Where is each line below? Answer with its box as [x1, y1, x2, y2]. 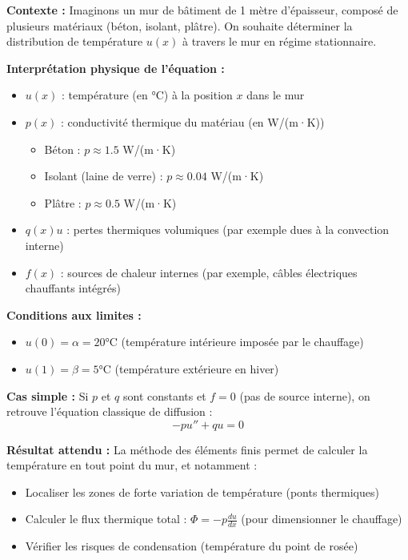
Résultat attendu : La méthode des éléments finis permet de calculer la [6, 441, 368, 457]
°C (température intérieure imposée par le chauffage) [105, 333, 364, 350]
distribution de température [6, 33, 143, 50]
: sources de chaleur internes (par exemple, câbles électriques [60, 264, 358, 280]
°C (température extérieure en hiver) [98, 360, 279, 377]
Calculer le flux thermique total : [25, 510, 187, 527]
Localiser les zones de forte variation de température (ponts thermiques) [25, 483, 379, 500]
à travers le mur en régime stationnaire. [182, 33, 377, 50]
